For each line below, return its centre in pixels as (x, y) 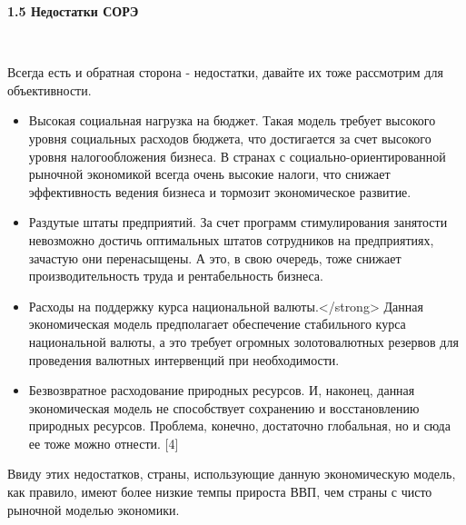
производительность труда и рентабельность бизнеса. (176, 276)
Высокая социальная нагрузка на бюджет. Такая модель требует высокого (232, 120)
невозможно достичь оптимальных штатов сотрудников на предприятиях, (231, 239)
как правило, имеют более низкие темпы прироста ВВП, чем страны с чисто (220, 492)
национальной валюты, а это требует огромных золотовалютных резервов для (243, 341)
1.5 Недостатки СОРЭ (73, 11)
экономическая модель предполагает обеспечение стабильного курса (217, 324)
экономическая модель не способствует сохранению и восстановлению (224, 407)
